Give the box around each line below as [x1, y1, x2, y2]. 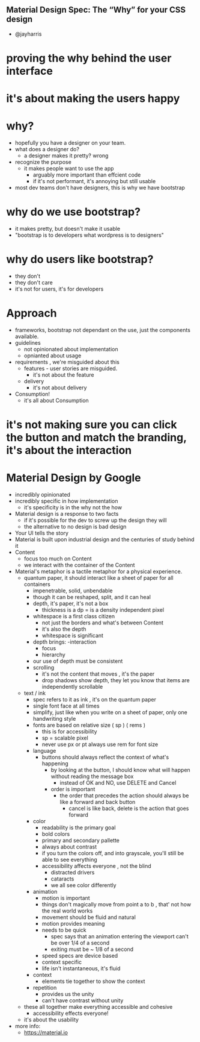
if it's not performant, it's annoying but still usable [32, 178, 156, 185]
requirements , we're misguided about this [14, 358, 120, 365]
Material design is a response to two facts [14, 510, 119, 518]
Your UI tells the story [14, 530, 69, 537]
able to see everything [41, 856, 97, 864]
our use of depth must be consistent [32, 658, 123, 665]
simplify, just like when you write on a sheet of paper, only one [32, 709, 187, 716]
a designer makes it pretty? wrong [23, 152, 109, 159]
